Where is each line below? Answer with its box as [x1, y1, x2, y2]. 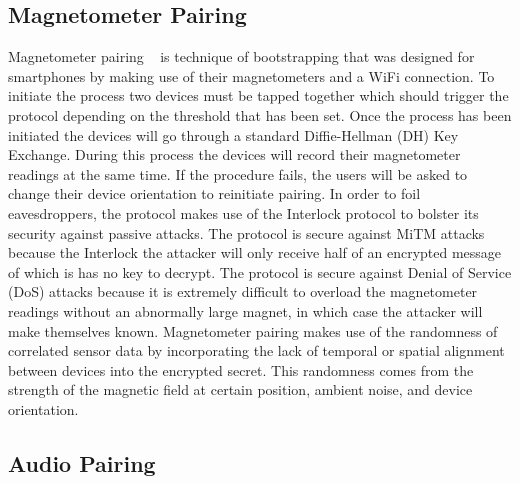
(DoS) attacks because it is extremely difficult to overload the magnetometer [8, 281, 478, 302]
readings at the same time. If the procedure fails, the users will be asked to [8, 163, 468, 184]
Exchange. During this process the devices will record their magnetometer [8, 144, 461, 165]
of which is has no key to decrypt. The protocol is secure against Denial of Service [8, 261, 512, 282]
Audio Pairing [8, 447, 156, 478]
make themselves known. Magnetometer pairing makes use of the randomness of [8, 320, 498, 341]
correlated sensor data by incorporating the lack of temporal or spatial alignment [8, 340, 505, 361]
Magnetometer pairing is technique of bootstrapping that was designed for [8, 46, 475, 67]
